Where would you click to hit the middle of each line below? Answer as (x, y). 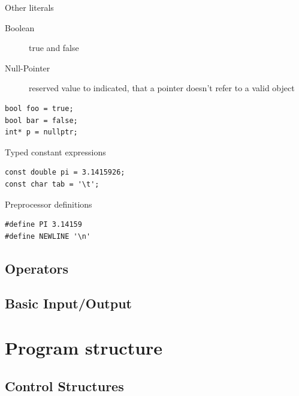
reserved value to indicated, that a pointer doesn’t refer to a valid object (162, 88)
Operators (37, 268)
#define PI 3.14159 (43, 225)
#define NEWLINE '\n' (48, 236)
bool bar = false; (41, 120)
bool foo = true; (39, 108)
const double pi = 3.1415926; (65, 172)
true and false (54, 48)
